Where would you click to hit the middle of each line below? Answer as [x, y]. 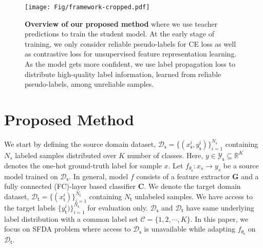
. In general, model [99, 176]
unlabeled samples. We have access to [194, 196]
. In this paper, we [219, 218]
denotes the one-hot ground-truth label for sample [83, 165]
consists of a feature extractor [183, 176]
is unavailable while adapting [190, 229]
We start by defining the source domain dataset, [80, 144]
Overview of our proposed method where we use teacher [121, 23]
